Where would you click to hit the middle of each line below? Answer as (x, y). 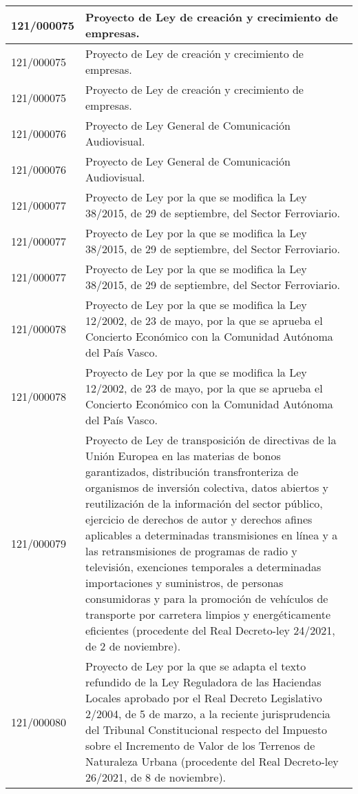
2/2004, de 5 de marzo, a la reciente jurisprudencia (208, 714)
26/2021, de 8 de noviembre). (156, 777)
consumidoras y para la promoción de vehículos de (207, 598)
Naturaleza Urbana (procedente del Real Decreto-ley (212, 761)
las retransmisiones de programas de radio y (191, 551)
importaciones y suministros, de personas (185, 583)
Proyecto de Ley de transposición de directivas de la (211, 440)
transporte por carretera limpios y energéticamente (208, 614)
